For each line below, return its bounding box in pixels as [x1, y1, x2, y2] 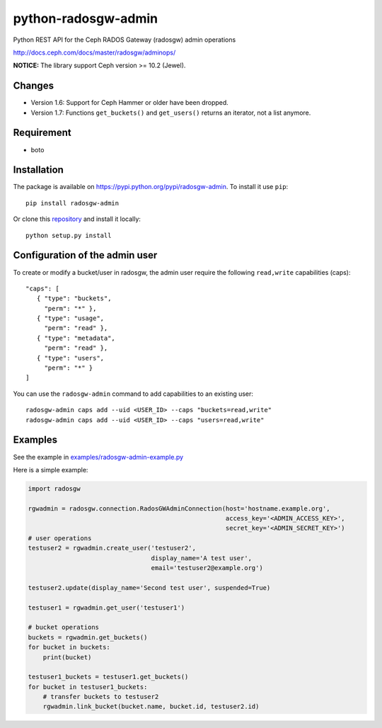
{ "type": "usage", [36, 314, 105, 322]
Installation [13, 164, 64, 176]
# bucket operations [28, 623, 99, 632]
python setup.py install [25, 231, 112, 239]
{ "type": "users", [36, 354, 105, 362]
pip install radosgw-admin [25, 199, 120, 207]
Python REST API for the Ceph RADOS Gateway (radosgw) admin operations [13, 35, 236, 44]
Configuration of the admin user [13, 249, 158, 261]
